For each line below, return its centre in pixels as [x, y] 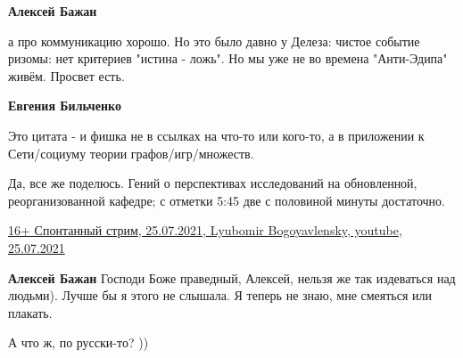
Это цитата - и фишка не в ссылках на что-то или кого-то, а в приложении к [216, 135]
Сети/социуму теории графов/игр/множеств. [131, 153]
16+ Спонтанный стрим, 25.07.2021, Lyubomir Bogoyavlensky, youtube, [205, 230]
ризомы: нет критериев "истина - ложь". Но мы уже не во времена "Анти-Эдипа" [228, 58]
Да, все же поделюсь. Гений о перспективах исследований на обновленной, [213, 183]
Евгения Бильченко [65, 106]
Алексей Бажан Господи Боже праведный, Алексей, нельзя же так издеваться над [232, 277]
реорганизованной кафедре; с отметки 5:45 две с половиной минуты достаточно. [227, 200]
